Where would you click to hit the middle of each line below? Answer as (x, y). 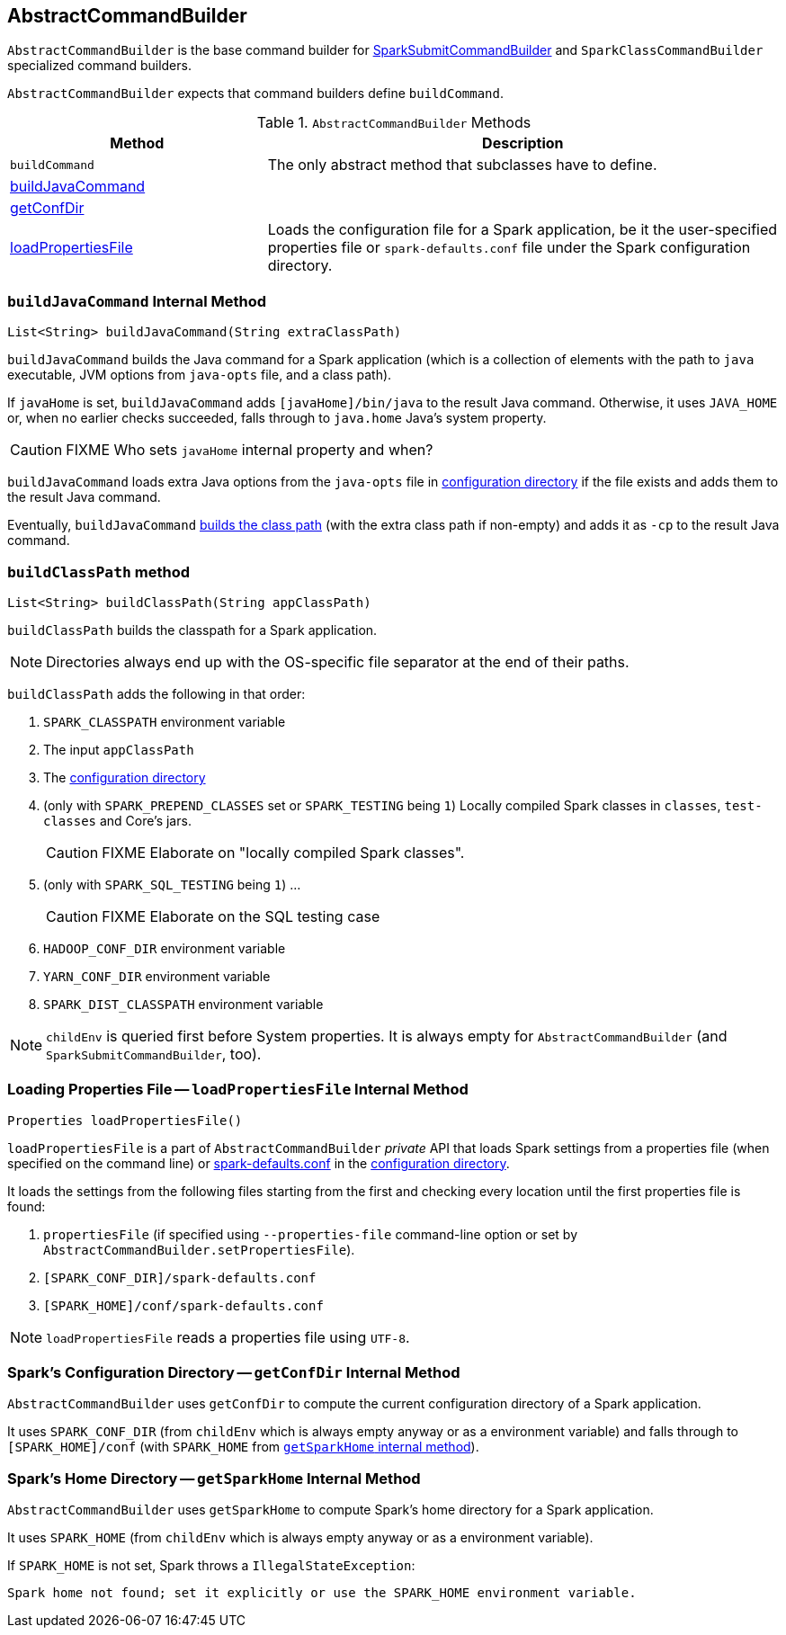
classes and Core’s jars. (117, 820)
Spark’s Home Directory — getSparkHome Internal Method (214, 1478)
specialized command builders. (99, 66)
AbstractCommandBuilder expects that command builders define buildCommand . (256, 94)
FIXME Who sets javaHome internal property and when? (250, 450)
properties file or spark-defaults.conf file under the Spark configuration (509, 248)
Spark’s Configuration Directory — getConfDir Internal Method (234, 1373)
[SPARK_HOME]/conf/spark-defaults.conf (183, 1305)
